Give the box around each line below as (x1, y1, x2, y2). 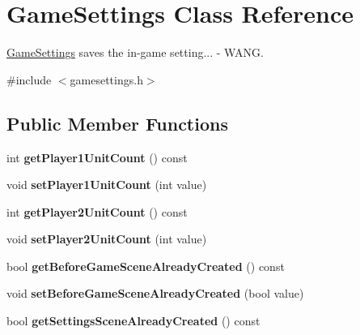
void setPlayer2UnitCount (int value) (6, 230, 207, 247)
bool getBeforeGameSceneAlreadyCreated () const (6, 257, 285, 274)
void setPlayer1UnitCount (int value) (6, 176, 207, 193)
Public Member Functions (6, 110, 228, 135)
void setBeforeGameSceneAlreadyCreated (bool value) (6, 285, 304, 302)
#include (6, 71, 52, 88)
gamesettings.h (70, 71, 143, 88)
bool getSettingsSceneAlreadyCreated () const (6, 312, 260, 329)
